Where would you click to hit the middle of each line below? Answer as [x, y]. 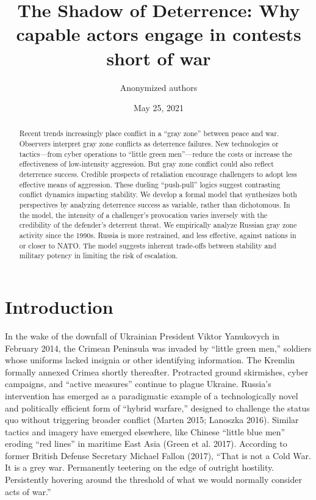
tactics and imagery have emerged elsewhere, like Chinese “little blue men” [145, 431]
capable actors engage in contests [159, 34]
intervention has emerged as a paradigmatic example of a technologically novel [152, 395]
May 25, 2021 [159, 108]
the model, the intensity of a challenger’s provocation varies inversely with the [143, 215]
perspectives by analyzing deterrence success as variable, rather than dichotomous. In [155, 205]
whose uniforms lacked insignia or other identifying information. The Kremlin [150, 360]
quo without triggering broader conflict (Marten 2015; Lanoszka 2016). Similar [152, 420]
